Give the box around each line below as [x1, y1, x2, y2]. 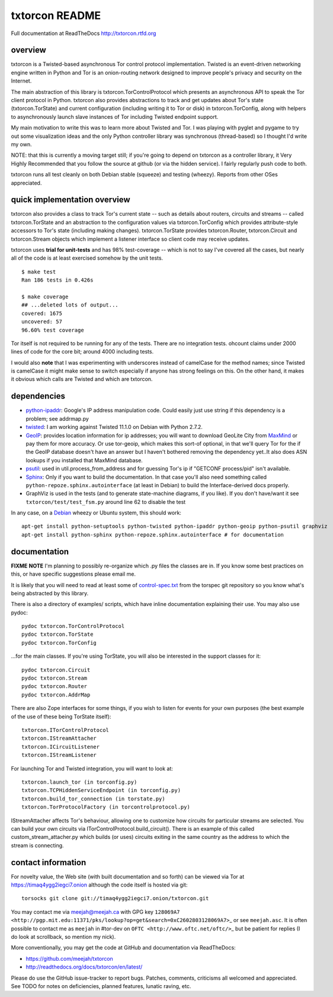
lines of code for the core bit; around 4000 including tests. [11, 348, 154, 355]
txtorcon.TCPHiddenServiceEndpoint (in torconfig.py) [21, 787, 181, 794]
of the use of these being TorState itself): [11, 713, 111, 720]
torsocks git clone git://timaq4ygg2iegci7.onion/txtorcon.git [21, 895, 209, 902]
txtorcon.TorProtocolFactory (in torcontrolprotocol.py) [21, 804, 191, 810]
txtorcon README [11, 9, 101, 22]
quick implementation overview [11, 195, 130, 205]
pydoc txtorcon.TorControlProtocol [21, 623, 125, 630]
